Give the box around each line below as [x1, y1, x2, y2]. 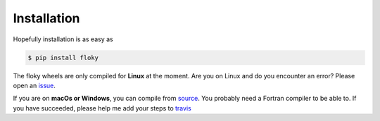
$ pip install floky [27, 53, 99, 62]
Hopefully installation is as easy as [13, 35, 113, 43]
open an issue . [13, 81, 56, 90]
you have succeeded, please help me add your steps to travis [13, 104, 191, 112]
